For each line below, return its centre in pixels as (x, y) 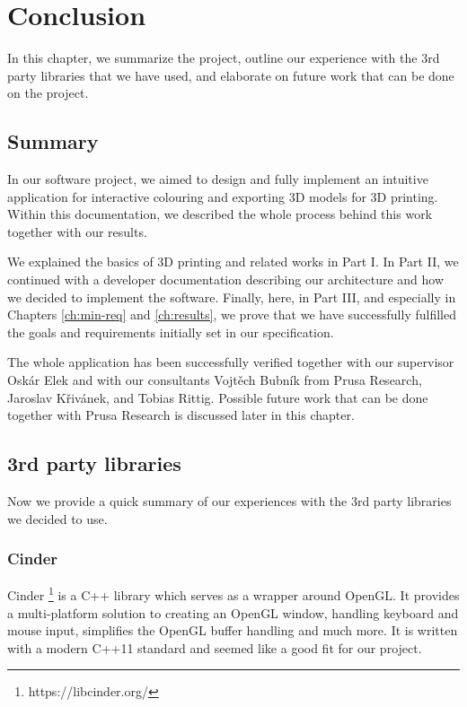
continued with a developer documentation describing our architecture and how (226, 279)
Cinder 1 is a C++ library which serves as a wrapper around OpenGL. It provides (233, 594)
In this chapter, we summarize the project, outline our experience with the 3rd (224, 58)
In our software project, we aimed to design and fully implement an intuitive (218, 179)
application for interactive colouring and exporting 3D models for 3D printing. (223, 196)
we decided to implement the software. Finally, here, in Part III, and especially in (232, 297)
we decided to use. (57, 518)
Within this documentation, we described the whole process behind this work (220, 214)
